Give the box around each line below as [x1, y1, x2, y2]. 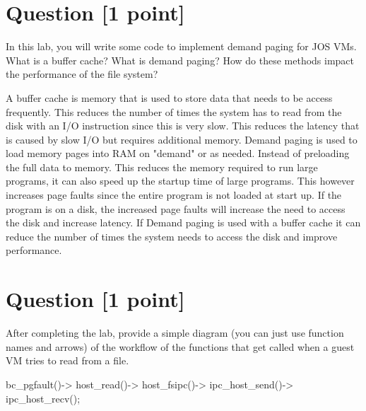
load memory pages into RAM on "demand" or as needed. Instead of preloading [6, 146, 350, 161]
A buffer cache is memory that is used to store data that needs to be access [6, 90, 333, 105]
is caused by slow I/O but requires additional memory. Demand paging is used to [6, 132, 358, 146]
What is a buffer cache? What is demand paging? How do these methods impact [6, 52, 355, 67]
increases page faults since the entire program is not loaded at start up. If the [6, 187, 342, 202]
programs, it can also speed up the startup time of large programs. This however [6, 173, 355, 188]
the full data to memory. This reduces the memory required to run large [6, 159, 318, 174]
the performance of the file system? [6, 66, 158, 81]
